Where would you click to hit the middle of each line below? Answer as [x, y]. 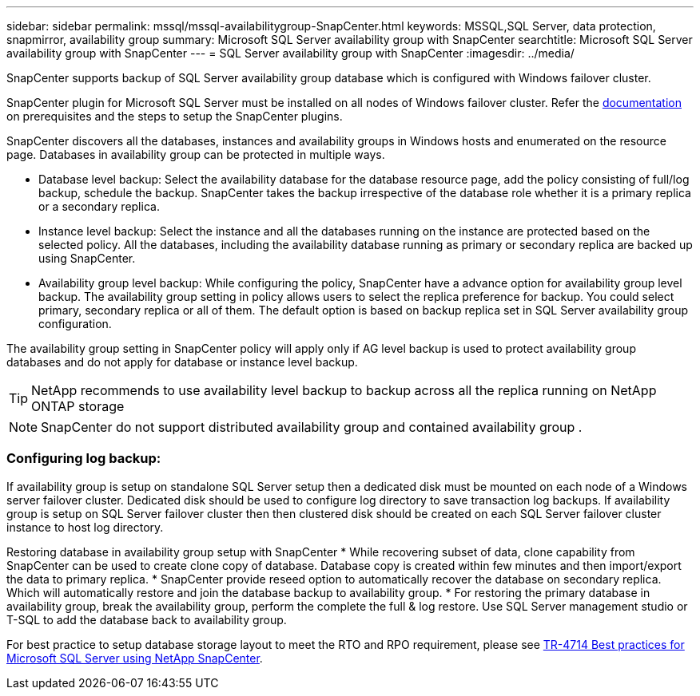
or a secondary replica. [99, 206]
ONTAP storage [78, 406]
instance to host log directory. [85, 527]
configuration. [75, 324]
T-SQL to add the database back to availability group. [147, 619]
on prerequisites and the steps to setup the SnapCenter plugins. [175, 116]
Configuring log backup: [84, 459]
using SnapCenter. [87, 258]
